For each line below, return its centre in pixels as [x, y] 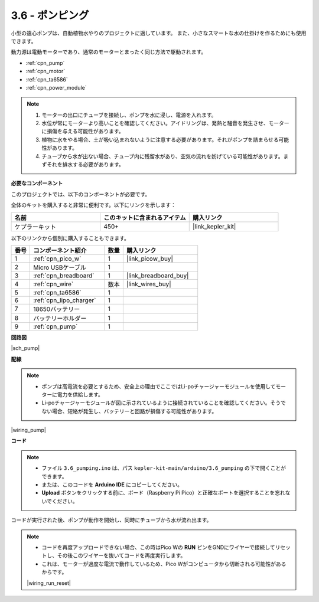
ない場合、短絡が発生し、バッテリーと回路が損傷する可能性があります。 [129, 411]
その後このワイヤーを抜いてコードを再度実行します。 [121, 555]
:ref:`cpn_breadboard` [64, 276]
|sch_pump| [25, 348]
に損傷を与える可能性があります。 [83, 131]
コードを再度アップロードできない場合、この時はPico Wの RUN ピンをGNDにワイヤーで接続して [158, 547]
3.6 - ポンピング [50, 15]
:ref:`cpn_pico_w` [57, 259]
